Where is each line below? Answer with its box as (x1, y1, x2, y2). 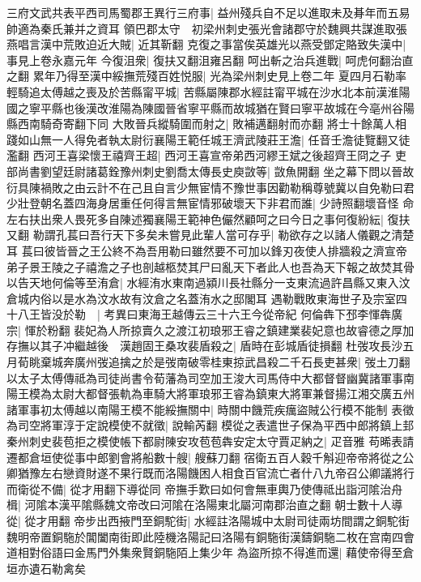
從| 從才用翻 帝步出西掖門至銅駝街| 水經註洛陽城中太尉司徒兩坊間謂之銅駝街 (6, 512, 410, 529)
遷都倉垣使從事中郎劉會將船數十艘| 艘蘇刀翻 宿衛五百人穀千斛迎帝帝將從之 (6, 448, 403, 465)
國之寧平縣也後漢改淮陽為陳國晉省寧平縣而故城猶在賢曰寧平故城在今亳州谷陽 (6, 99, 415, 116)
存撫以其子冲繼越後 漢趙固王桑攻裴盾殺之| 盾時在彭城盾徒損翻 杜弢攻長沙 (6, 337, 403, 354)
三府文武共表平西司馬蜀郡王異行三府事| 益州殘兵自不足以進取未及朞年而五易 (6, 4, 410, 20)
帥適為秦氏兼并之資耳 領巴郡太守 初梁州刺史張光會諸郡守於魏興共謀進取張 (6, 19, 407, 36)
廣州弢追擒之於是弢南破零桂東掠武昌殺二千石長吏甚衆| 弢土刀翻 (74, 353, 410, 370)
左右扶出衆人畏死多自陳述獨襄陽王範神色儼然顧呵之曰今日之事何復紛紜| (6, 210, 384, 227)
